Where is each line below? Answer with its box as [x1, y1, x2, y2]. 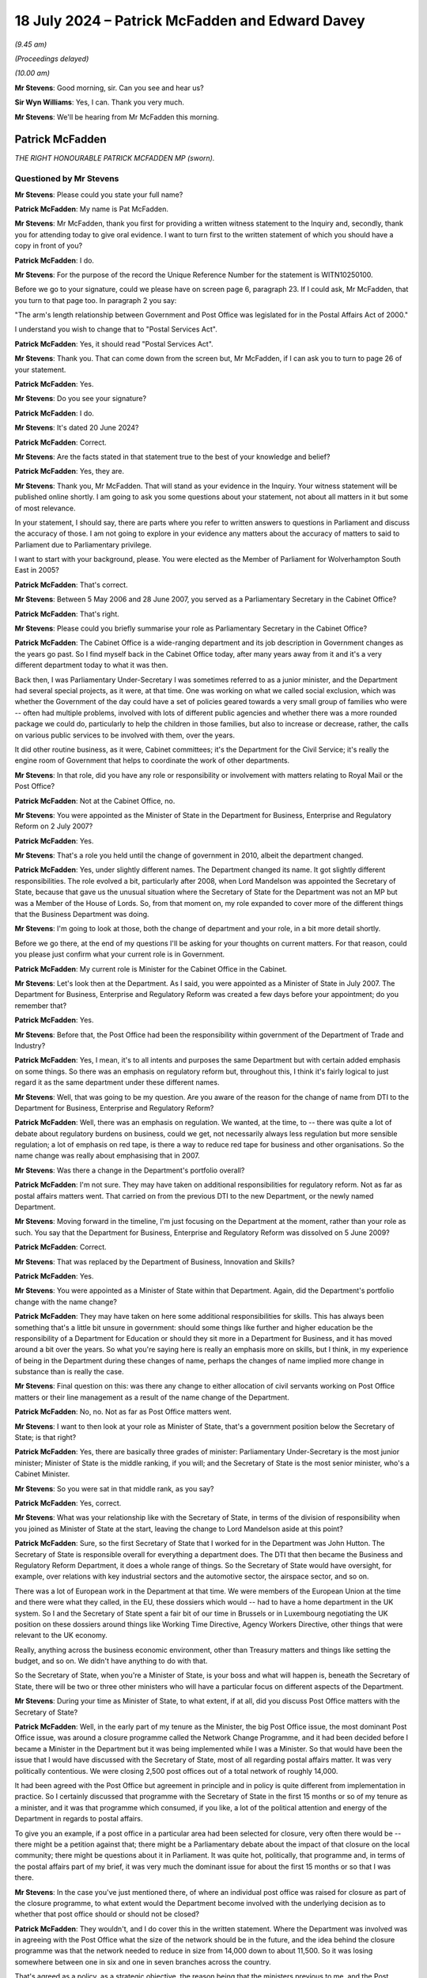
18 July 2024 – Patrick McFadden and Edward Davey [14, 12, 365, 29]
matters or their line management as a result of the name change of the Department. [14, 1393, 290, 1402]
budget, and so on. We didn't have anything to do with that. [14, 1656, 208, 1665]
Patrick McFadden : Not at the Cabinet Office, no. [14, 796, 176, 805]
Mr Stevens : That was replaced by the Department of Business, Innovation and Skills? [14, 1256, 296, 1266]
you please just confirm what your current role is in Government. [14, 949, 225, 959]
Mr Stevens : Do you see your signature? [14, 394, 146, 404]
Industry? [14, 1040, 46, 1050]
